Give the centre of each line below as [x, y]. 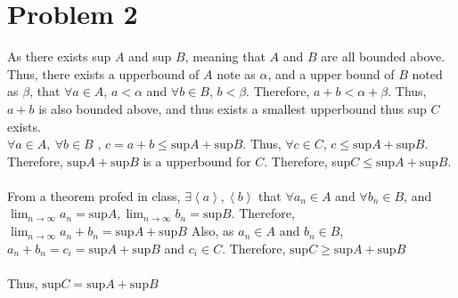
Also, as [213, 231]
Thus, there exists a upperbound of [103, 73]
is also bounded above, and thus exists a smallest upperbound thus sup [233, 108]
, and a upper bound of [331, 73]
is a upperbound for [197, 161]
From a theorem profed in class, [94, 195]
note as [236, 73]
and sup [150, 56]
